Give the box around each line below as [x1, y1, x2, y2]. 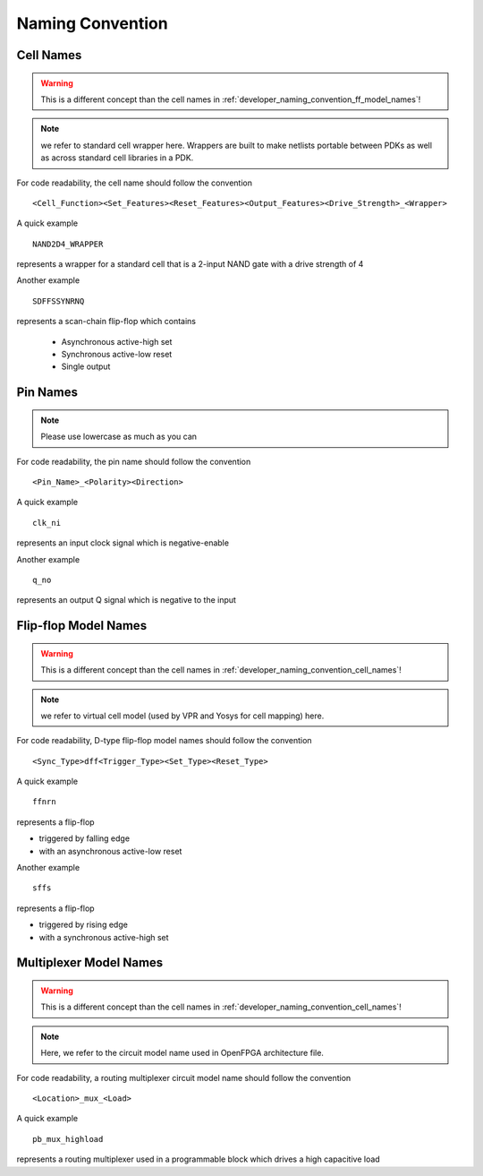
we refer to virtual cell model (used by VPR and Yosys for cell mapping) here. [40, 710, 325, 721]
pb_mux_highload [32, 1134, 104, 1144]
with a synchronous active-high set [38, 931, 169, 942]
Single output [61, 361, 111, 372]
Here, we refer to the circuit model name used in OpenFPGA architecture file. [40, 1048, 324, 1059]
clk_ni [32, 518, 62, 528]
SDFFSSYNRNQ [32, 296, 85, 306]
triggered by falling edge [38, 833, 130, 844]
